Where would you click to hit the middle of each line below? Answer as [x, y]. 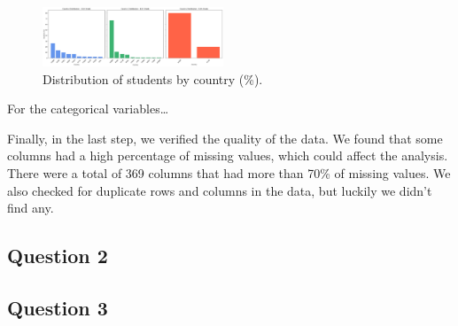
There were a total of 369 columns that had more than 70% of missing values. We [229, 173]
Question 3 [58, 307]
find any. [31, 208]
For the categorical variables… [88, 109]
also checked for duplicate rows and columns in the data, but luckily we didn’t [220, 190]
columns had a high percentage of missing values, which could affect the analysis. [228, 155]
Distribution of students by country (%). [153, 78]
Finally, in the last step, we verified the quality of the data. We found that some [225, 138]
